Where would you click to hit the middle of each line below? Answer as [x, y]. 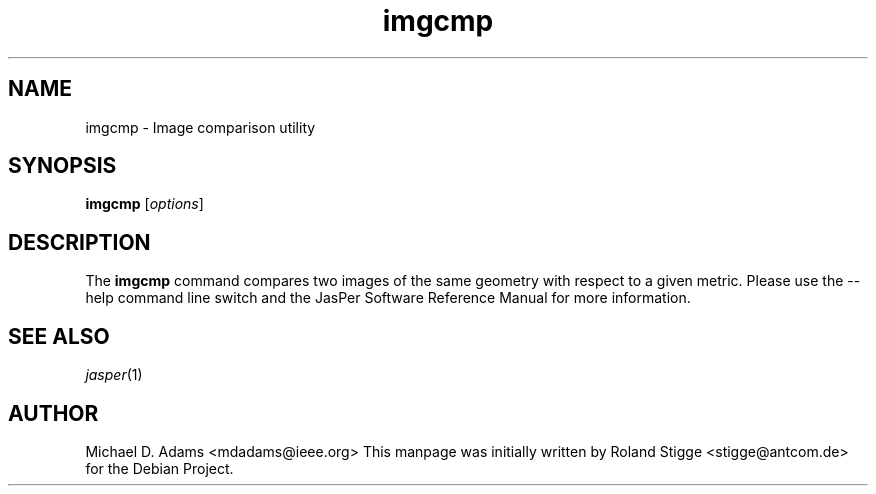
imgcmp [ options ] [144, 204]
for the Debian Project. [159, 468]
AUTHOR [53, 413]
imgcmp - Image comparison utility [200, 127]
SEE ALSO [59, 336]
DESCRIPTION [79, 242]
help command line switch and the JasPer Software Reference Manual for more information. [388, 298]
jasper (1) [114, 375]
